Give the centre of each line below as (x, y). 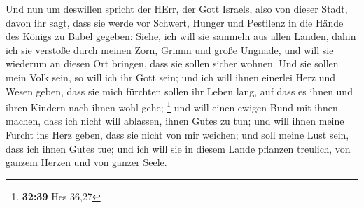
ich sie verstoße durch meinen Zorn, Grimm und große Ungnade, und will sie (170, 49)
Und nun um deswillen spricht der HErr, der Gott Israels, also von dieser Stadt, (177, 8)
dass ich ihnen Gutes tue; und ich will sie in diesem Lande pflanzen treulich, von (178, 148)
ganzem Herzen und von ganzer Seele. (86, 162)
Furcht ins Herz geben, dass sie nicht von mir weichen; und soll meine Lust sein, (177, 134)
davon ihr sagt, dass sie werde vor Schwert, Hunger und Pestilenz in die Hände (175, 22)
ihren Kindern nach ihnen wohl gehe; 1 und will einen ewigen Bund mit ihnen (172, 106)
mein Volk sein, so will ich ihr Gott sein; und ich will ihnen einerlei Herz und (171, 77)
